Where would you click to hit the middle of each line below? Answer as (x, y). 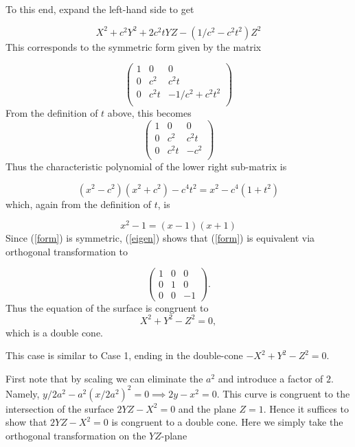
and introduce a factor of (271, 378)
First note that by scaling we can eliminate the (104, 378)
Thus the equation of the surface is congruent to (107, 307)
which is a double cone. (55, 332)
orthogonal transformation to (67, 251)
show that (26, 422)
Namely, (23, 393)
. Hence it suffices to (306, 408)
